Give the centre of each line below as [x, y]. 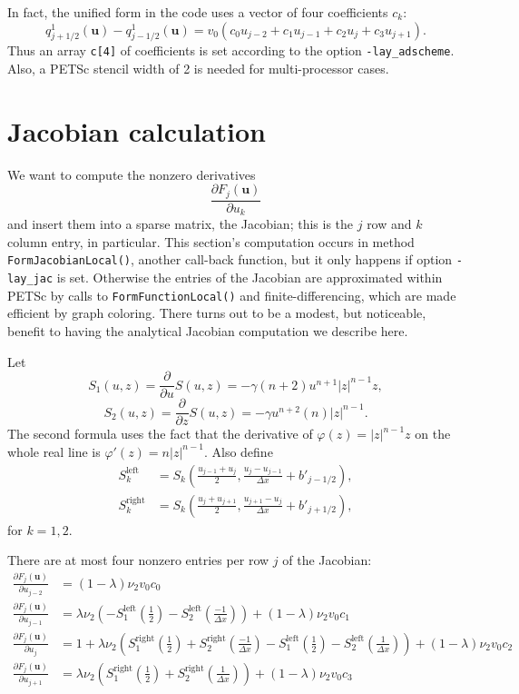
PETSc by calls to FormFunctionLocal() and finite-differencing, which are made [232, 295]
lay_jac [30, 279]
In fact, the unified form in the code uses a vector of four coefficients [198, 12]
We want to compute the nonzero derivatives [132, 174]
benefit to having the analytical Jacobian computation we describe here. [208, 331]
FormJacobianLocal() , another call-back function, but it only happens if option [230, 259]
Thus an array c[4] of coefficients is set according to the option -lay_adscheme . [231, 50]
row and [389, 224]
